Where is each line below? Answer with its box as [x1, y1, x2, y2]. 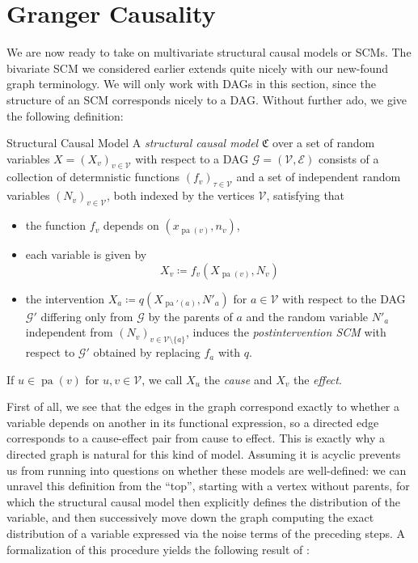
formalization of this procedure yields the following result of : [6, 540, 310, 557]
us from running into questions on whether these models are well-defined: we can [6, 461, 407, 478]
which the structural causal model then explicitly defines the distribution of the [6, 493, 400, 510]
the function [25, 217, 87, 234]
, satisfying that [266, 187, 345, 204]
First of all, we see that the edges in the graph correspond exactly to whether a [6, 398, 399, 415]
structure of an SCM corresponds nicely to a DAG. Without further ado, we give [6, 91, 407, 108]
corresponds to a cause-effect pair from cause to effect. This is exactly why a [6, 430, 385, 447]
